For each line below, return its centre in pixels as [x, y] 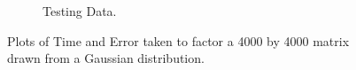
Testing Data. [80, 11]
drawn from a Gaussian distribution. [106, 58]
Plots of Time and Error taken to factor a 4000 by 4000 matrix [178, 40]
